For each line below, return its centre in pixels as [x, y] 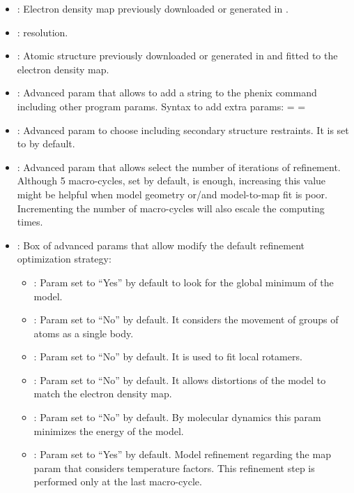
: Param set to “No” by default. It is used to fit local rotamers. [168, 356]
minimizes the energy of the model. [109, 431]
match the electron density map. [103, 393]
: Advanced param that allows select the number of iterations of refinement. [179, 167]
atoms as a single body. [84, 333]
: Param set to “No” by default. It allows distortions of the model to [180, 380]
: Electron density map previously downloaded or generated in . [153, 8]
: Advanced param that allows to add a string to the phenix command [167, 93]
